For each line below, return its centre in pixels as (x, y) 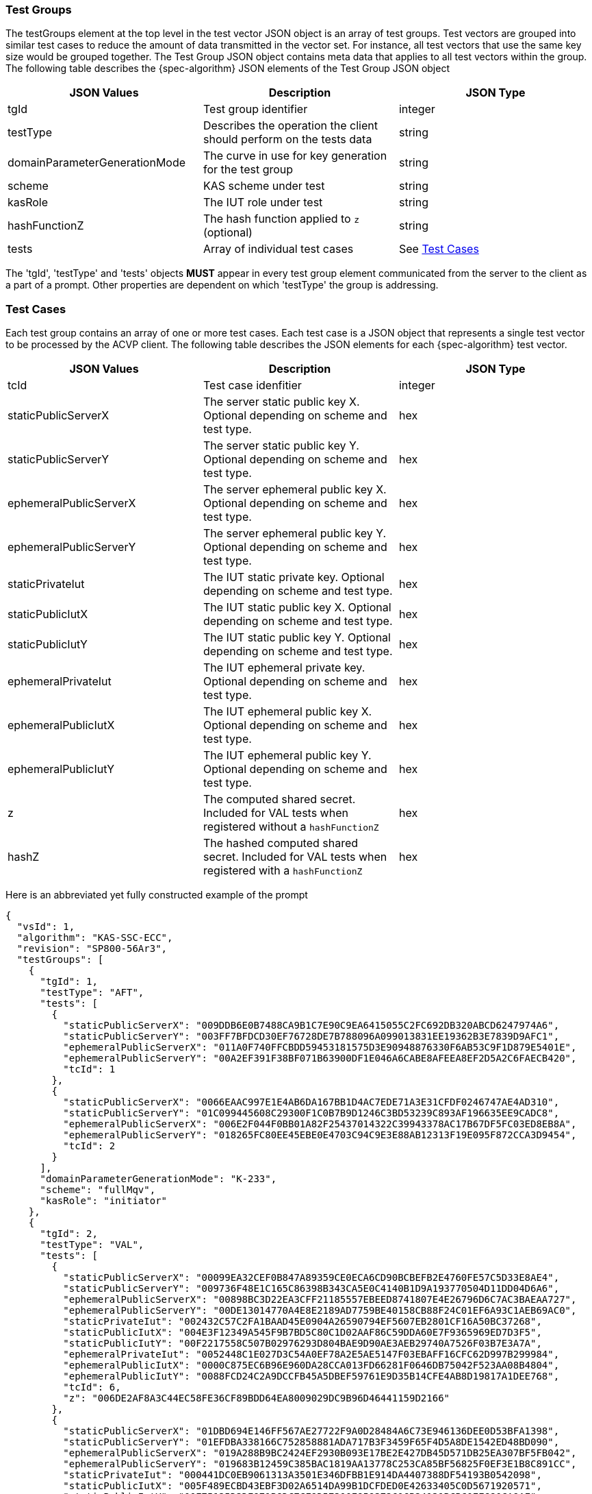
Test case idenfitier (252, 385)
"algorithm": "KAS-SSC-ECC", (95, 938)
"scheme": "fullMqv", (98, 1190)
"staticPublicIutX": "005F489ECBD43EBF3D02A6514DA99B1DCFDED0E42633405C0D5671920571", (303, 1486)
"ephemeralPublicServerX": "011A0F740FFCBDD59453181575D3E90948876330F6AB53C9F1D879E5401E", (320, 1048)
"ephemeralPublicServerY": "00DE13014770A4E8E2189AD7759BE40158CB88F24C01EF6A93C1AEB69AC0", (320, 1311)
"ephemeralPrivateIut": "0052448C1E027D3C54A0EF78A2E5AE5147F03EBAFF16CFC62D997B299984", (311, 1355)
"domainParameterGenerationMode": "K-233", (158, 1179)
